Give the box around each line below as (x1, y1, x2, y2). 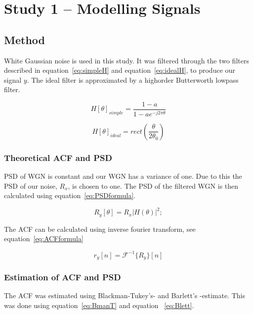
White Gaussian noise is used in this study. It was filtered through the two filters (4, 55, 249, 65)
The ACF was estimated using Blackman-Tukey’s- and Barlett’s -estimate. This (4, 290, 245, 301)
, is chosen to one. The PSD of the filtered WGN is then (68, 180, 239, 191)
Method (4, 32, 45, 47)
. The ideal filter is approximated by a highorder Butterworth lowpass (27, 74, 239, 85)
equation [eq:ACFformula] (4, 233, 84, 244)
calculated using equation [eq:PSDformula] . (4, 190, 136, 201)
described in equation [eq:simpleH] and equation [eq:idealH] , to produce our (4, 65, 235, 75)
